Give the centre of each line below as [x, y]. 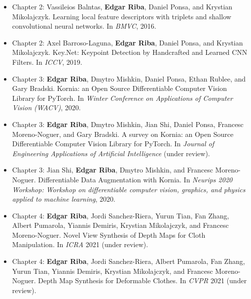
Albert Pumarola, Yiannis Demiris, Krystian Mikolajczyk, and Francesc [120, 225]
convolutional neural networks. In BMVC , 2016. [84, 26]
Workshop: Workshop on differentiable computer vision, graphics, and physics [129, 189]
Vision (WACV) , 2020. [46, 107]
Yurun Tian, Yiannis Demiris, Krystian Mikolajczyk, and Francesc [112, 271]
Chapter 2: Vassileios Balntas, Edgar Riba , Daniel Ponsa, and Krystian [122, 6]
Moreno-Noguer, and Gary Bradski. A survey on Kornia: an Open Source [123, 134]
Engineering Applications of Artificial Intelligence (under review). [111, 153]
